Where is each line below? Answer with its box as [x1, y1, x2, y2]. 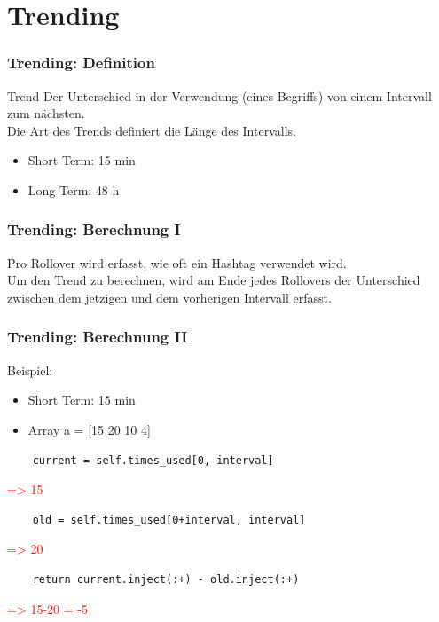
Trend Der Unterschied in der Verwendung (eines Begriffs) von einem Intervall [7, 86, 432, 105]
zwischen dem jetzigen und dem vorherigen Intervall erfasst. [7, 287, 332, 306]
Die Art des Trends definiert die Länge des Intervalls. [7, 121, 296, 139]
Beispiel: [7, 360, 53, 379]
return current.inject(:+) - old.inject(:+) [32, 572, 300, 586]
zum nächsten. [7, 104, 85, 122]
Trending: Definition [7, 51, 155, 74]
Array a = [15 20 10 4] [27, 420, 151, 438]
